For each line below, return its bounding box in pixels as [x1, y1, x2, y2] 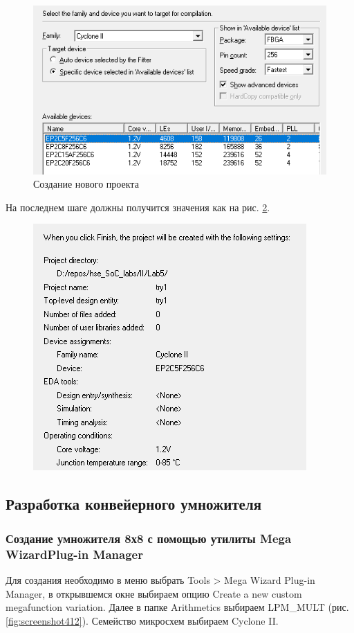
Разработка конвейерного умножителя [6, 493, 262, 515]
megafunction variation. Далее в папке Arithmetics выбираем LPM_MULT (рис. [6, 600, 349, 614]
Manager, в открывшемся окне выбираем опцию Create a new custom [6, 586, 302, 600]
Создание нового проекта [33, 177, 139, 191]
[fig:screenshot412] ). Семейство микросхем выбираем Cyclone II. [6, 613, 279, 627]
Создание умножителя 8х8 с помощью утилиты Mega [6, 529, 292, 546]
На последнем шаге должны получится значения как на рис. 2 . [6, 199, 270, 214]
